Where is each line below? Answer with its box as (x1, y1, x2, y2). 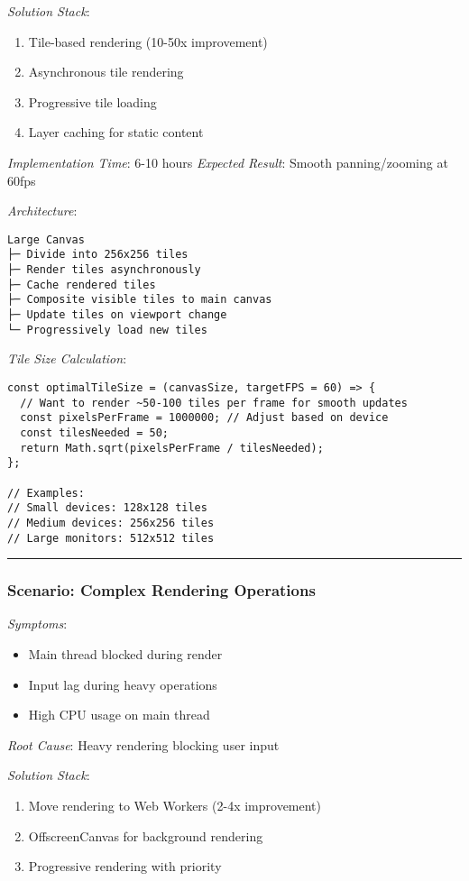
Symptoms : (7, 614, 68, 633)
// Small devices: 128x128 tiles (7, 501, 207, 515)
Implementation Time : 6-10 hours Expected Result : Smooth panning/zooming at (7, 152, 448, 171)
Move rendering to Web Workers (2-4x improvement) (28, 795, 322, 814)
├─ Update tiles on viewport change (7, 308, 227, 322)
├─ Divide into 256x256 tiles (7, 248, 189, 262)
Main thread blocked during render (28, 644, 223, 663)
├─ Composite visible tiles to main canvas (7, 293, 272, 307)
